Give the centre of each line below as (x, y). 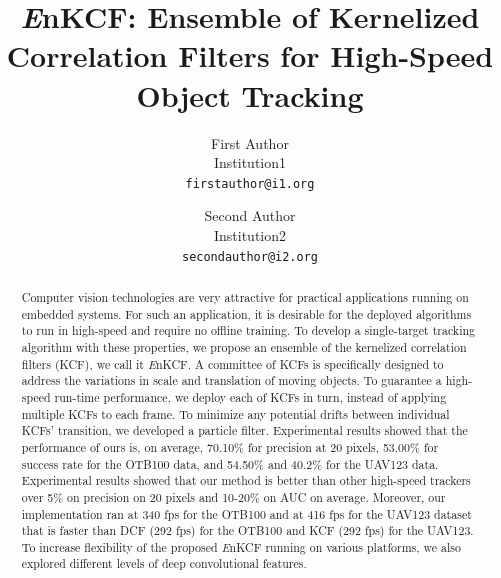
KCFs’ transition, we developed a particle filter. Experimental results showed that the (244, 430)
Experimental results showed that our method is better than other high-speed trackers (246, 480)
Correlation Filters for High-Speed (250, 55)
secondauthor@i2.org (250, 256)
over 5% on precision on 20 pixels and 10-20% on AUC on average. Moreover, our (233, 496)
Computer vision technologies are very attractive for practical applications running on (245, 296)
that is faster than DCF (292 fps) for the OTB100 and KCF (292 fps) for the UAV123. (247, 530)
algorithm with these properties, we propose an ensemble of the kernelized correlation (244, 346)
